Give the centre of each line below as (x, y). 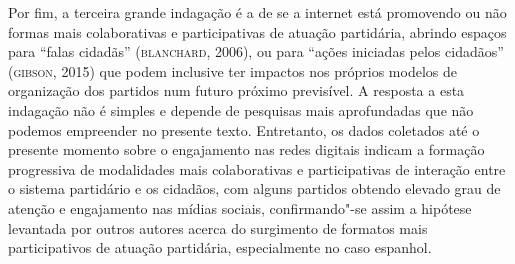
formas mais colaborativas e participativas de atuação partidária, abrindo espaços (257, 31)
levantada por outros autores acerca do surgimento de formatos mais (218, 227)
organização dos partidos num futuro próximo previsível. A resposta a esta (236, 90)
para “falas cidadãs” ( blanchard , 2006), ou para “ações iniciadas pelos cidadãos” (256, 51)
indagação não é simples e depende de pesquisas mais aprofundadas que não (241, 109)
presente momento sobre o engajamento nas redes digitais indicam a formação (246, 149)
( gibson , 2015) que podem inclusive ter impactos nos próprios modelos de (232, 70)
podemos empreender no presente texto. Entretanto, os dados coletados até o (244, 129)
